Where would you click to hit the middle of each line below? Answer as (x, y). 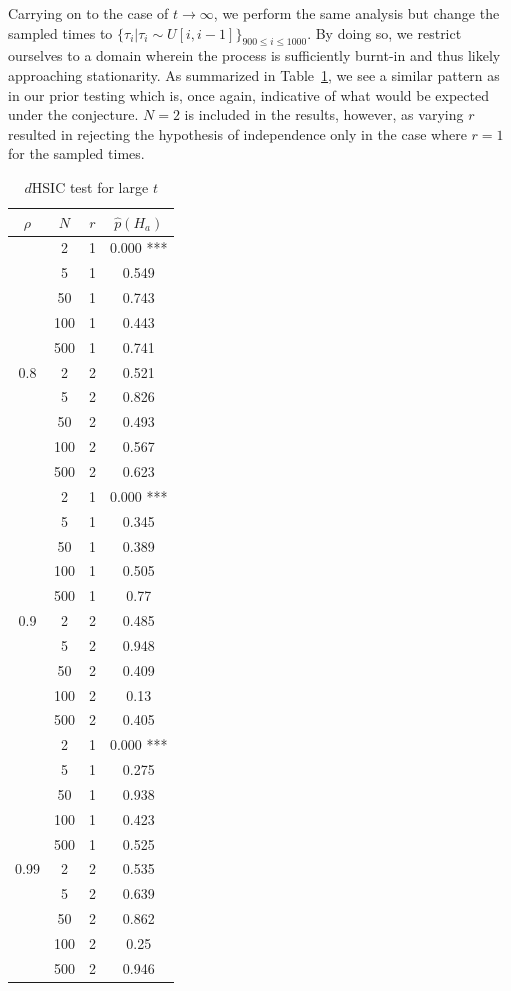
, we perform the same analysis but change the (356, 13)
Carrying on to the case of (88, 13)
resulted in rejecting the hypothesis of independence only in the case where (237, 133)
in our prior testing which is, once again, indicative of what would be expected (248, 94)
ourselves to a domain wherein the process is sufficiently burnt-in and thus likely (254, 55)
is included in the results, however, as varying (324, 114)
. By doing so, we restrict (384, 32)
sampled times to (60, 32)
